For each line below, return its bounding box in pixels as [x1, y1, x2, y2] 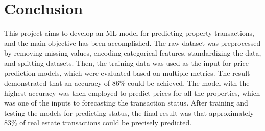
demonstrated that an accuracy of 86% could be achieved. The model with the [4, 77, 250, 88]
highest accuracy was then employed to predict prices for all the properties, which [4, 87, 260, 98]
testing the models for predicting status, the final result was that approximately [4, 107, 254, 118]
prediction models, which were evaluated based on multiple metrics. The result [4, 67, 250, 78]
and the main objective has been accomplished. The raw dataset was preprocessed [4, 37, 261, 48]
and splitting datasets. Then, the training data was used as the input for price [4, 57, 249, 68]
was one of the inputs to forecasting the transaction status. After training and [4, 97, 248, 108]
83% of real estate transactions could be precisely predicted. [4, 117, 192, 128]
